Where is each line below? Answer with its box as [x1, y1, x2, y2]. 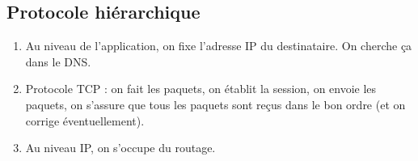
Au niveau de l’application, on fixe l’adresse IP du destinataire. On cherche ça [25, 37, 412, 54]
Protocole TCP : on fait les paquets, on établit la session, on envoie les [25, 80, 377, 97]
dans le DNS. [25, 53, 91, 70]
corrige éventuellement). [25, 112, 145, 129]
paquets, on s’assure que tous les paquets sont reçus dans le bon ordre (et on [25, 95, 406, 112]
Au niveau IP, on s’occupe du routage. [25, 139, 216, 156]
